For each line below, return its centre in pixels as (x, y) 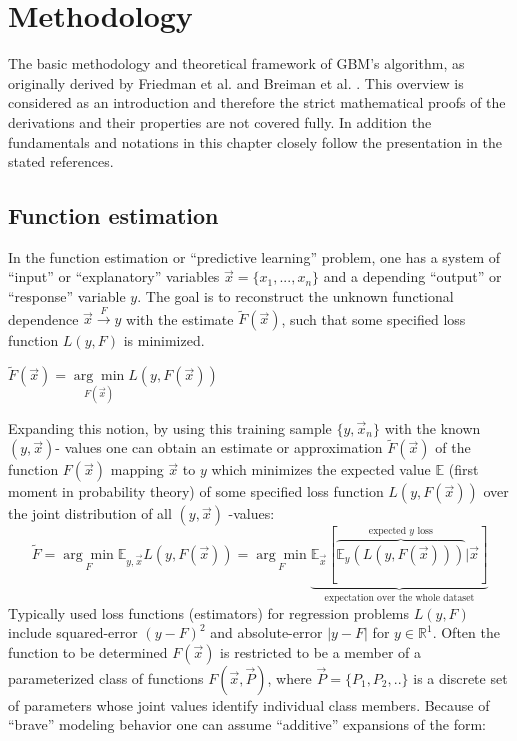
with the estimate (180, 318)
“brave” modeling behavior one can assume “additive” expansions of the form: (247, 724)
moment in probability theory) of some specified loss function (196, 491)
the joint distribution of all (90, 513)
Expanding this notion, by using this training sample (170, 427)
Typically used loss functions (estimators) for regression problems (209, 612)
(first (463, 469)
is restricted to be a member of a (320, 651)
